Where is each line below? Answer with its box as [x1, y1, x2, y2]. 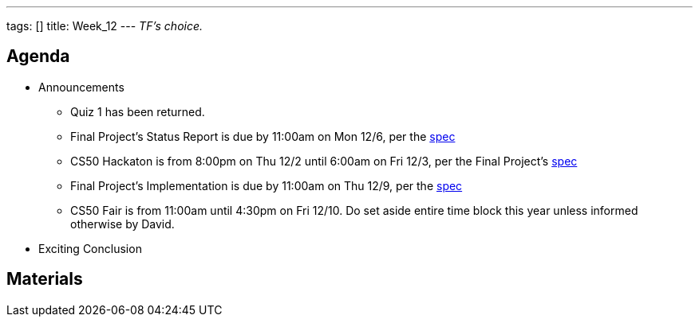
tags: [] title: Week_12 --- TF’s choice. [6, 19, 203, 33]
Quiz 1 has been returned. [70, 104, 205, 119]
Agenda [6, 46, 70, 67]
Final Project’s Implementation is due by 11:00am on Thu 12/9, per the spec [70, 178, 463, 193]
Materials [6, 269, 83, 290]
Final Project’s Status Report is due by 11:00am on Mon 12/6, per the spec [70, 129, 456, 143]
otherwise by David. [70, 216, 175, 231]
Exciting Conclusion [38, 241, 142, 255]
